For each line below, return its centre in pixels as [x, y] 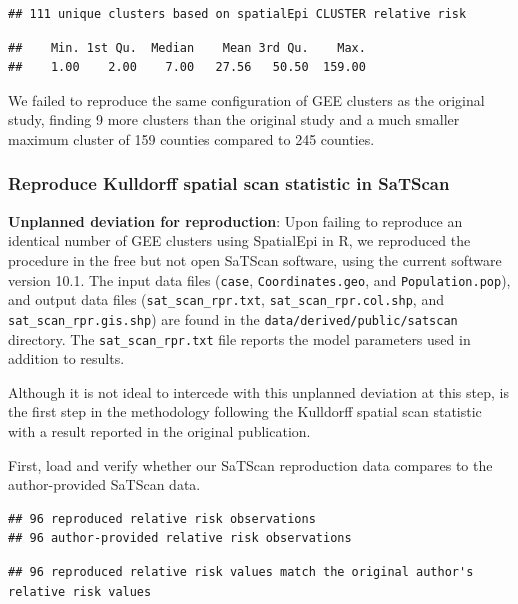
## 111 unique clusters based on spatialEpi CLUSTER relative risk [237, 14]
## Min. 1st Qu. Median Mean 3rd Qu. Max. [187, 47]
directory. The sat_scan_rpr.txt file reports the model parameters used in [239, 338]
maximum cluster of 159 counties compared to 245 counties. [191, 138]
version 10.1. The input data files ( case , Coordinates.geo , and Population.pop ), [259, 279]
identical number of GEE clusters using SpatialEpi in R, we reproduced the [239, 240]
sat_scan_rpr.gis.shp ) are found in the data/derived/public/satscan [233, 318]
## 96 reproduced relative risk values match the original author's [241, 571]
